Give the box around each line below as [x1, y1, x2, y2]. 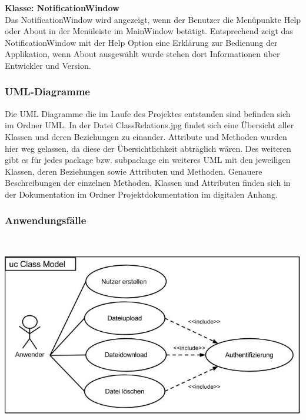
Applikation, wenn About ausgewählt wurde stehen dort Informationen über [5, 48, 280, 60]
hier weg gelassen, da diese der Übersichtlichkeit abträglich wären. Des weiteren [5, 142, 291, 154]
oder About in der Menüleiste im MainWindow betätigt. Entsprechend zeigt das [5, 25, 293, 37]
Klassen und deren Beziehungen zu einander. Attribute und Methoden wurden [5, 130, 287, 142]
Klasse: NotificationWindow [5, 2, 119, 14]
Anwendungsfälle [5, 213, 87, 228]
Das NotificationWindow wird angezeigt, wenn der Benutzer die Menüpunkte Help [5, 13, 301, 25]
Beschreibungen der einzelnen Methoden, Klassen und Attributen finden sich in [5, 176, 291, 189]
